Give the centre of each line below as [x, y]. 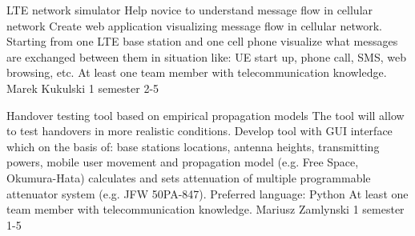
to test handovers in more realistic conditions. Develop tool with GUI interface [199, 131]
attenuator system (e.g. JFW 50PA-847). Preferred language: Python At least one [207, 193]
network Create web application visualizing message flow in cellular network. [194, 25]
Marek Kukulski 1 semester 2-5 [83, 88]
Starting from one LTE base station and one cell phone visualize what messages [202, 41]
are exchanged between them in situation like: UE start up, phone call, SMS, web [206, 56]
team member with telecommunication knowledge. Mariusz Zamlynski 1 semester [205, 209]
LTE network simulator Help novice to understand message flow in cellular [190, 10]
